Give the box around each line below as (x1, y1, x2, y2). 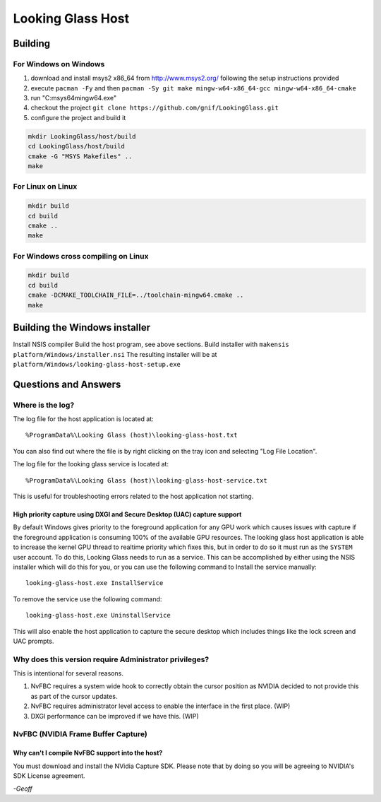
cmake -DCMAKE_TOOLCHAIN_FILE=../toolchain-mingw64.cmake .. (28, 291, 244, 300)
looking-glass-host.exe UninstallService (25, 611, 171, 620)
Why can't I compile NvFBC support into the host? (13, 749, 163, 757)
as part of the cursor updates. (30, 692, 118, 700)
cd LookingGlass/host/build (28, 142, 125, 151)
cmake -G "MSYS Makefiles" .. (28, 152, 133, 160)
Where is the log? (13, 400, 75, 410)
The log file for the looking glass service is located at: (13, 460, 169, 468)
